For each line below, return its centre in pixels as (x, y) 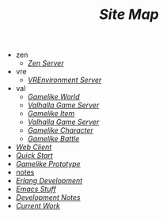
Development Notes (48, 197)
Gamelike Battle (53, 139)
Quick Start (34, 156)
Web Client (34, 147)
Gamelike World (54, 97)
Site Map (129, 15)
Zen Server (46, 63)
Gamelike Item (51, 114)
